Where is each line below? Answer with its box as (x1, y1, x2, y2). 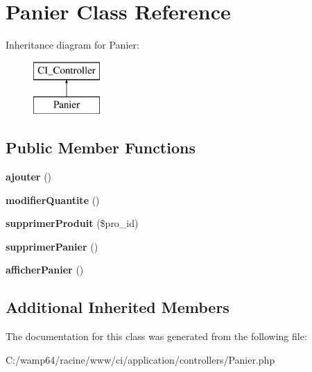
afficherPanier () (6, 262, 84, 277)
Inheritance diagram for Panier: (6, 37, 139, 52)
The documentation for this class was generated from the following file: (6, 329, 307, 344)
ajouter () (6, 169, 52, 184)
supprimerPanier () (6, 239, 98, 253)
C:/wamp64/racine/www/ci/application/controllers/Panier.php (6, 352, 275, 366)
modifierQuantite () (6, 192, 100, 207)
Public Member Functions (6, 137, 196, 158)
